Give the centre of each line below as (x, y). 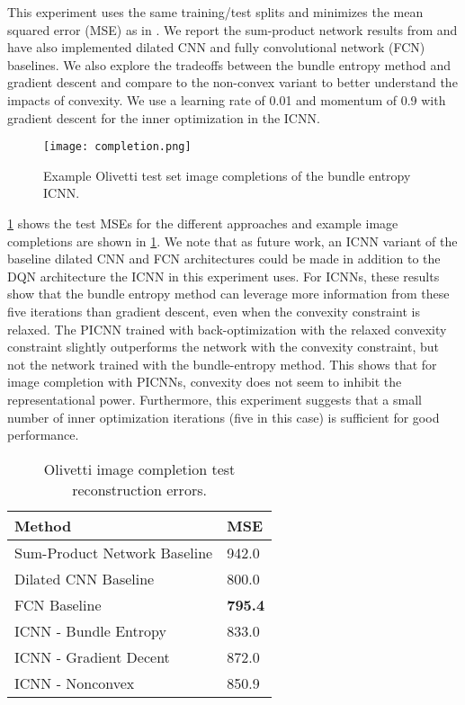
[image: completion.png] (117, 147)
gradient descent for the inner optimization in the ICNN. (164, 117)
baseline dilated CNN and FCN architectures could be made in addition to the (224, 259)
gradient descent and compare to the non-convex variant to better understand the (232, 82)
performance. (43, 435)
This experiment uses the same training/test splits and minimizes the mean (215, 12)
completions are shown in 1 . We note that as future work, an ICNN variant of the (232, 241)
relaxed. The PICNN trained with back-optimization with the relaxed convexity (227, 329)
